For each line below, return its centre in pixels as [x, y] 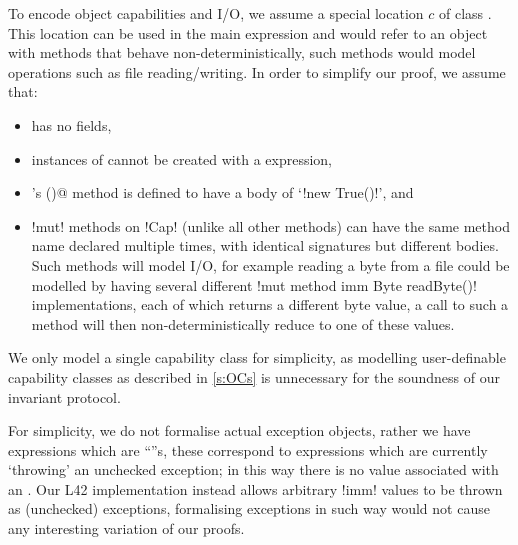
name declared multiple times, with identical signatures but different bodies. [265, 245]
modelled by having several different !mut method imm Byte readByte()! [254, 284]
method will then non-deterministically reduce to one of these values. [243, 323]
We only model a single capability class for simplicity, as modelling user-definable [257, 357]
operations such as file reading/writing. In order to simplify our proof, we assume [257, 71]
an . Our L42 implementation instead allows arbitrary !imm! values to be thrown [255, 488]
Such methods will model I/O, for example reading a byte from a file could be [270, 264]
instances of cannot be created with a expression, [181, 158]
